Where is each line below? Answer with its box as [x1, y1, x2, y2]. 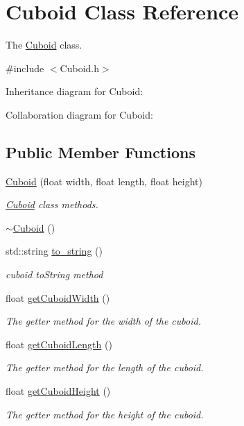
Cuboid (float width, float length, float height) [6, 173, 202, 188]
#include [6, 60, 44, 75]
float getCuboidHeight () [6, 384, 111, 398]
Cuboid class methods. [6, 197, 98, 212]
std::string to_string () [6, 244, 103, 258]
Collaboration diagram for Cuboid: [6, 107, 153, 121]
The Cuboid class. [6, 37, 82, 52]
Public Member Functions [6, 141, 195, 162]
